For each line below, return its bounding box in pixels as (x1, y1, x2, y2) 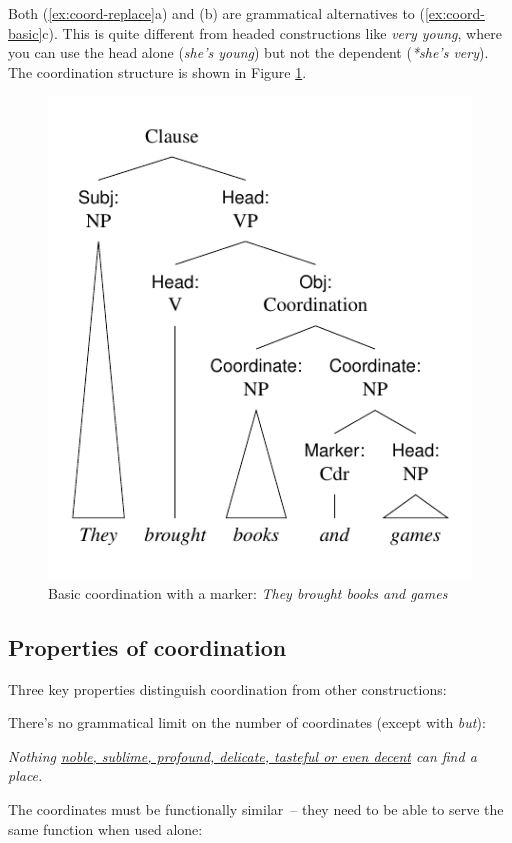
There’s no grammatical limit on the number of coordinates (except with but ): (8, 712, 486, 733)
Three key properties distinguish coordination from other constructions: (8, 678, 447, 699)
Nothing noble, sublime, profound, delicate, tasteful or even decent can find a (8, 745, 477, 766)
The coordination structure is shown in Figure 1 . (8, 61, 307, 82)
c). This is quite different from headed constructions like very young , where (42, 22, 502, 43)
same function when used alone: (8, 818, 203, 839)
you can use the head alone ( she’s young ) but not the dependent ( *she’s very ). (8, 42, 489, 63)
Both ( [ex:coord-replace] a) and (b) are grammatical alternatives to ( (8, 3, 425, 23)
